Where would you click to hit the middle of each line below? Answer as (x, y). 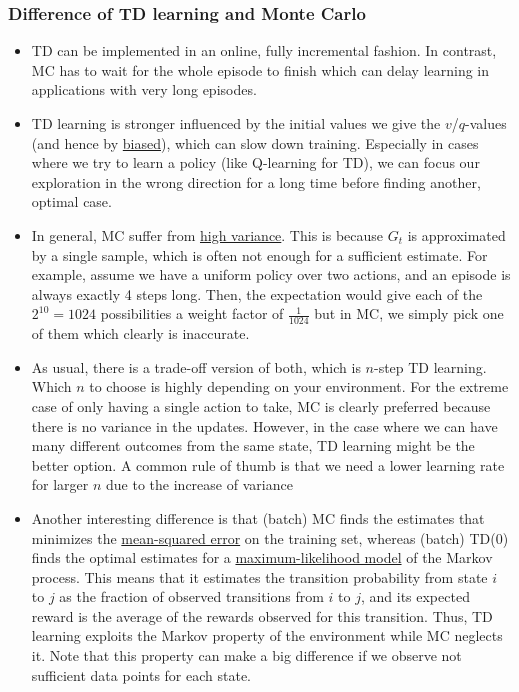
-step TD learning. (430, 366)
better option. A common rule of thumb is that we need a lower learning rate (268, 464)
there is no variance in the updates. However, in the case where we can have (264, 425)
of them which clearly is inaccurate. (140, 333)
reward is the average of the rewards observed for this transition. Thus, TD (262, 615)
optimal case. (71, 201)
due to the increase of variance (199, 484)
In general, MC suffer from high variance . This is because (207, 234)
